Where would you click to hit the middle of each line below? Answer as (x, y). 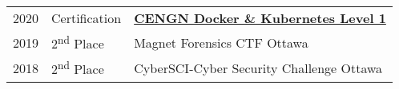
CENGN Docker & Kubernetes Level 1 (260, 18)
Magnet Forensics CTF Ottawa (221, 42)
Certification (87, 18)
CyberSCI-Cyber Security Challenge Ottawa (258, 68)
